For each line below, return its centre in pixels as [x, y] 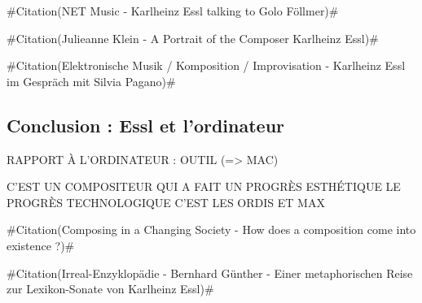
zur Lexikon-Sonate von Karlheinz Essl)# [110, 289]
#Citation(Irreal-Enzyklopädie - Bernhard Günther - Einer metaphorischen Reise [210, 273]
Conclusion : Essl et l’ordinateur [146, 125]
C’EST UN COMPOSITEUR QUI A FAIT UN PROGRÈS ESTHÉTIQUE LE [204, 186]
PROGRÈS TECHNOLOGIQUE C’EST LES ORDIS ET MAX [166, 202]
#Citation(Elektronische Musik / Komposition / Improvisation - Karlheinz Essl [206, 65]
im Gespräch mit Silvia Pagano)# [91, 81]
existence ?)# [41, 245]
